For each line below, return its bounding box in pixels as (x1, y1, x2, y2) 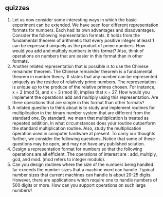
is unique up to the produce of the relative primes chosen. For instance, (12, 84, 156, 90)
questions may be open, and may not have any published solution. (12, 141, 145, 146)
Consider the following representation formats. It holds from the (12, 32, 140, 38)
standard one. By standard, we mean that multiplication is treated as (12, 115, 149, 121)
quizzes (5, 4, 30, 12)
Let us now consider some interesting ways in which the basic (12, 17, 137, 22)
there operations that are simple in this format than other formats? (12, 99, 145, 105)
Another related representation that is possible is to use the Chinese (12, 63, 149, 69)
